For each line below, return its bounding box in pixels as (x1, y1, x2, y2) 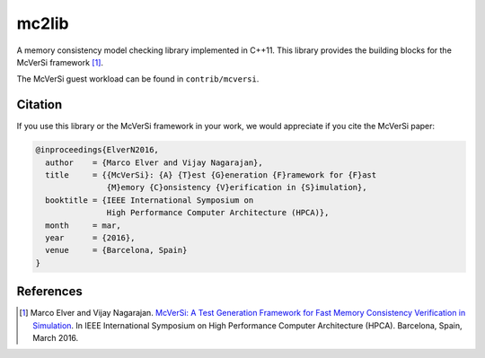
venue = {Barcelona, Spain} (45, 245, 188, 256)
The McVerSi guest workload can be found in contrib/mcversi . (16, 74, 260, 84)
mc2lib (16, 13, 69, 33)
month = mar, (45, 220, 121, 231)
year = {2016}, (45, 232, 136, 242)
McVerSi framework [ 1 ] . (16, 57, 103, 67)
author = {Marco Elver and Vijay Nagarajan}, (45, 157, 264, 168)
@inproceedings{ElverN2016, (35, 144, 159, 155)
